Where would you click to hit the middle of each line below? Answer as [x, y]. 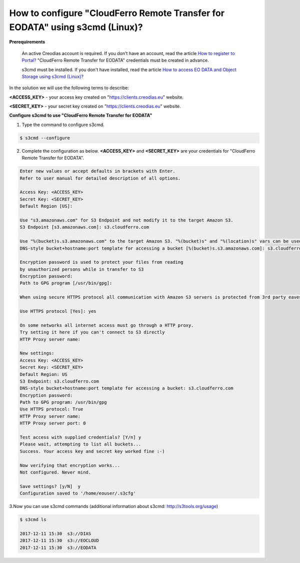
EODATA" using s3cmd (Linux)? [76, 27]
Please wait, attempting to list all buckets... [80, 444]
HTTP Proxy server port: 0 [53, 423]
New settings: [37, 353]
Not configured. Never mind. [55, 472]
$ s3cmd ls [33, 520]
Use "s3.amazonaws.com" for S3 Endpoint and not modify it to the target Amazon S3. [126, 220]
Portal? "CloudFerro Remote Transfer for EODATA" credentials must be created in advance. [115, 61]
